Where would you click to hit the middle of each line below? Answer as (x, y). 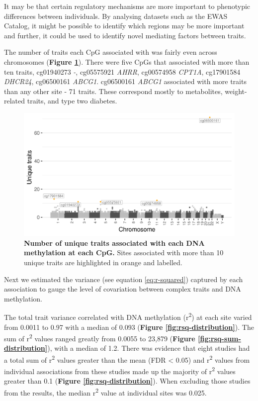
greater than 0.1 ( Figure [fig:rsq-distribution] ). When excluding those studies (127, 381)
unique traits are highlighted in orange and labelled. (103, 262)
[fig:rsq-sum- (219, 338)
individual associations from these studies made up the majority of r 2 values (120, 370)
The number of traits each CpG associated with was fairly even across (111, 52)
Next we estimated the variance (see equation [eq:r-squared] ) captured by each (124, 279)
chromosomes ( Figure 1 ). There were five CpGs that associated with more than (127, 61)
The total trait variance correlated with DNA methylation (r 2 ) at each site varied (128, 316)
